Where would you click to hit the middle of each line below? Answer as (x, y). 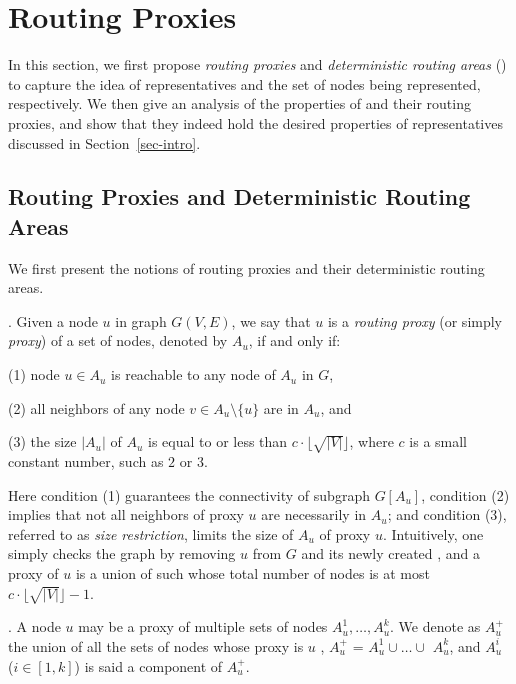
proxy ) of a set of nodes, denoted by (118, 340)
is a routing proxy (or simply (415, 320)
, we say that (271, 320)
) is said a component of (148, 665)
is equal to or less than (218, 441)
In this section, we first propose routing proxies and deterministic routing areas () (257, 64)
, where (371, 441)
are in (281, 407)
